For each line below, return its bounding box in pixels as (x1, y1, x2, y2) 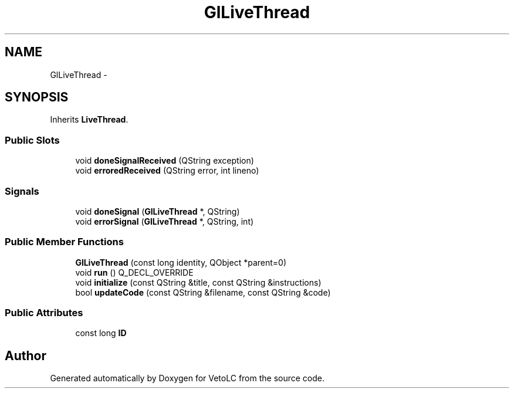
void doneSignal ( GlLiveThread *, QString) (75, 206, 240, 216)
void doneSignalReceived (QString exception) (75, 155, 254, 166)
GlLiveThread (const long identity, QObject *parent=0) (75, 257, 287, 267)
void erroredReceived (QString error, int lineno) (75, 165, 259, 176)
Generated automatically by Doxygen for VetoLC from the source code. (50, 373, 325, 384)
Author (5, 348, 46, 363)
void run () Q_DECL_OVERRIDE (75, 267, 194, 277)
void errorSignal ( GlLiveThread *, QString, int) (75, 216, 254, 226)
